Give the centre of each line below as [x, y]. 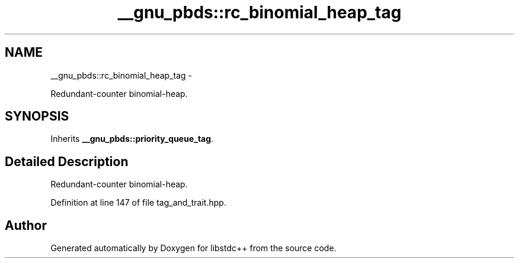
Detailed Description [67, 161]
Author [26, 225]
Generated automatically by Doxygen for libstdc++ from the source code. [193, 248]
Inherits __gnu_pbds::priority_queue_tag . [132, 139]
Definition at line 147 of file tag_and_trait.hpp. [138, 203]
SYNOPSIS [37, 116]
